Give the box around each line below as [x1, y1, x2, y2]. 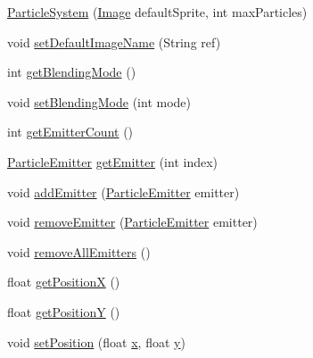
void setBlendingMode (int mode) [7, 92, 192, 111]
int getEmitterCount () [7, 122, 134, 141]
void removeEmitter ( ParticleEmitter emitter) [7, 212, 258, 231]
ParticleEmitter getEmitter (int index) [7, 152, 218, 171]
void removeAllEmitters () [7, 242, 151, 261]
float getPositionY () [7, 302, 120, 321]
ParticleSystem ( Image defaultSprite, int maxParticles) [7, 3, 308, 21]
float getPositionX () [7, 272, 120, 291]
